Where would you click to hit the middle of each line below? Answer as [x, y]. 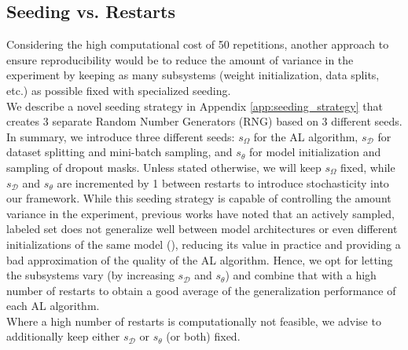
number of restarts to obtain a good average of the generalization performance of [201, 290]
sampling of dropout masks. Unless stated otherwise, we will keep [164, 167]
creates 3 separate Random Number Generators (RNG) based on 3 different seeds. [204, 121]
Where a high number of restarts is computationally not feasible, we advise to [194, 321]
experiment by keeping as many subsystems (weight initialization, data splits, [193, 75]
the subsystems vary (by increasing [90, 275]
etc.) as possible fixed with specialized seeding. [119, 90]
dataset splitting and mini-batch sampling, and [119, 152]
